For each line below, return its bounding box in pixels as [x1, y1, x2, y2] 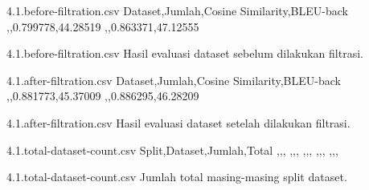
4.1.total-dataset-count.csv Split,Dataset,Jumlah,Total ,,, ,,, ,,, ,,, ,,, [6, 141, 338, 158]
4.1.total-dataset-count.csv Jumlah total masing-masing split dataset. [6, 168, 347, 185]
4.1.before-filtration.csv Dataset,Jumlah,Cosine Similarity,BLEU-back [6, 2, 348, 18]
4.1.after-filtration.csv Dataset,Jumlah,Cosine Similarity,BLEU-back [6, 71, 341, 88]
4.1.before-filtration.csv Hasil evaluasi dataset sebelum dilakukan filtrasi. [6, 45, 363, 62]
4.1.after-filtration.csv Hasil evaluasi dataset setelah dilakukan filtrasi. [6, 114, 351, 131]
